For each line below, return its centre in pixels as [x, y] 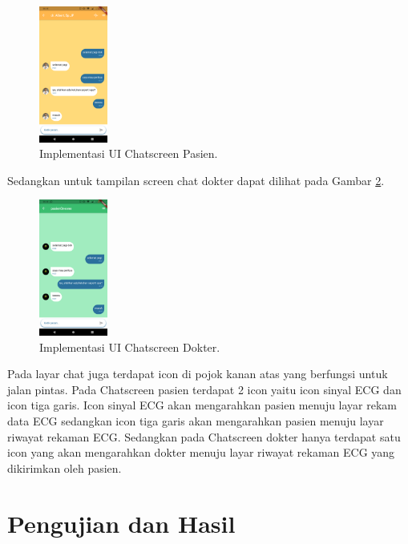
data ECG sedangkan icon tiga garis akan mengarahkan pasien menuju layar [196, 420]
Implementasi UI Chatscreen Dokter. [130, 347]
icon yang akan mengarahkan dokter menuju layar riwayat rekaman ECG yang [201, 452]
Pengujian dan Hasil [121, 523]
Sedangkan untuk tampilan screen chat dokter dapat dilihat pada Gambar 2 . [196, 180]
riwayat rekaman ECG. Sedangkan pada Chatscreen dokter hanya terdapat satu [204, 436]
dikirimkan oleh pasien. [65, 467]
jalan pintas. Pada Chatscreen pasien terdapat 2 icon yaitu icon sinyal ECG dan [204, 389]
